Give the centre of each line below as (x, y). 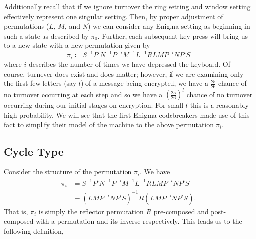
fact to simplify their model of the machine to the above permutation (109, 124)
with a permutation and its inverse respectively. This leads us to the (139, 221)
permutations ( (27, 26)
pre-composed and (181, 211)
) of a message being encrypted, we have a (144, 83)
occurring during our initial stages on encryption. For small (94, 105)
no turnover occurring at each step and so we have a (83, 94)
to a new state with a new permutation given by (77, 45)
